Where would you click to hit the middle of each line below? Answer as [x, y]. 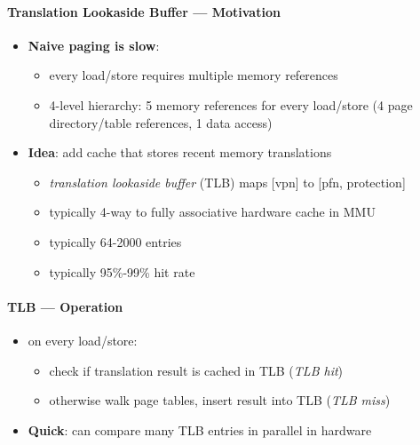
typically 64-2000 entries [115, 241]
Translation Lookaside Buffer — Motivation [144, 11]
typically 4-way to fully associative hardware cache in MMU [212, 212]
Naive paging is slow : [94, 45]
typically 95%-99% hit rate [122, 271]
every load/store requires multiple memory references [194, 75]
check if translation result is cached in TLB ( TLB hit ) [196, 370]
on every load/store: [83, 340]
